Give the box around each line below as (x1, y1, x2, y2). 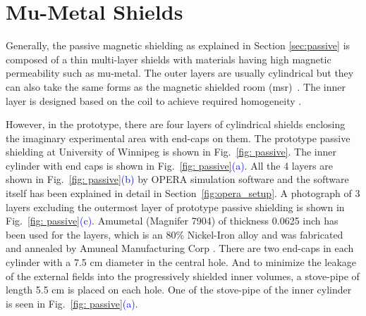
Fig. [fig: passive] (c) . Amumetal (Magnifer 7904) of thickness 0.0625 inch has (6, 213, 338, 228)
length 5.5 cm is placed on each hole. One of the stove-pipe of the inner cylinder (6, 282, 352, 297)
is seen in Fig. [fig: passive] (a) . (6, 296, 138, 310)
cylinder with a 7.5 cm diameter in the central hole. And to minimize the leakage (6, 255, 357, 270)
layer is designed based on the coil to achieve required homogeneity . (6, 93, 302, 108)
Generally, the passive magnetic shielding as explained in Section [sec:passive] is (6, 38, 350, 53)
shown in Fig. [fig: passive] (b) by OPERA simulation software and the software (6, 172, 349, 187)
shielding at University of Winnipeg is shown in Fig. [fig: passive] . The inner (6, 144, 337, 159)
